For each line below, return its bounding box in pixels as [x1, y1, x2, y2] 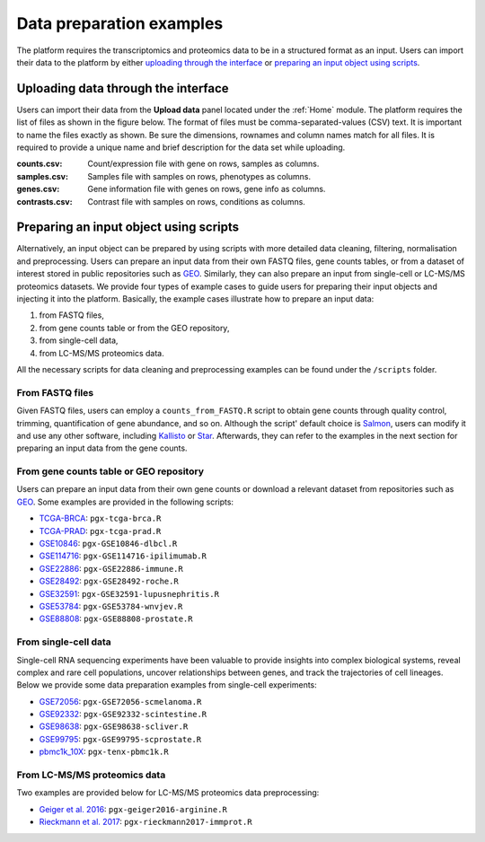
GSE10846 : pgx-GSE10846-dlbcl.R [39, 539, 178, 549]
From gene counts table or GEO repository [16, 465, 204, 478]
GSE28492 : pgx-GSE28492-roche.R [39, 575, 179, 587]
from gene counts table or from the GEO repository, [39, 322, 230, 333]
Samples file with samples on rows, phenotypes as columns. [87, 171, 312, 181]
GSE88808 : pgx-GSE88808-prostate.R [39, 613, 193, 624]
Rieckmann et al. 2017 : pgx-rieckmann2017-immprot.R [39, 817, 252, 828]
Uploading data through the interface [16, 81, 229, 96]
